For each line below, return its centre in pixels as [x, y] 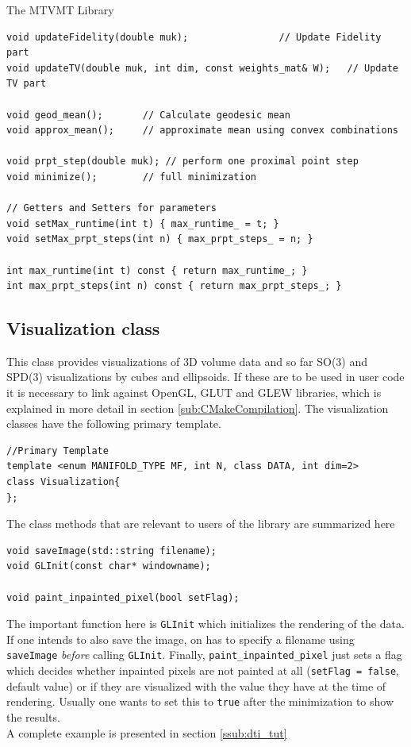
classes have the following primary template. [114, 424]
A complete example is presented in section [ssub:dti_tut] [147, 732]
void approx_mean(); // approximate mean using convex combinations [202, 131]
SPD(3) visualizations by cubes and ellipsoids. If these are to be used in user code [205, 377]
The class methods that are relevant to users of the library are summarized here [201, 524]
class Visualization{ [63, 482]
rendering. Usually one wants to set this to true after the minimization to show [200, 701]
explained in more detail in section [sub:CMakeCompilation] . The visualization [198, 408]
